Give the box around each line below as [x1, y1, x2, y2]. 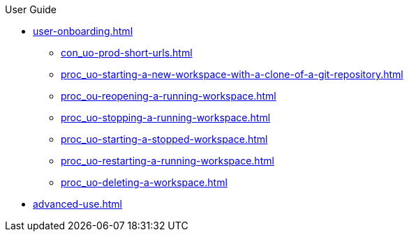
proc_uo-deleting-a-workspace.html [61, 176, 228, 188]
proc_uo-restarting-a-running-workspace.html [61, 155, 274, 167]
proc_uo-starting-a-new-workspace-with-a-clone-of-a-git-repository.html [61, 68, 403, 80]
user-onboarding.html [33, 25, 133, 37]
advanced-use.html [33, 198, 122, 210]
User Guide [5, 3, 57, 15]
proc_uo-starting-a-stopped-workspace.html [61, 133, 268, 145]
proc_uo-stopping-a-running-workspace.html [61, 112, 271, 123]
